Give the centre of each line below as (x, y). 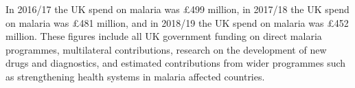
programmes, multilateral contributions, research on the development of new (166, 49)
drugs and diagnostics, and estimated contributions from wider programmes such (176, 63)
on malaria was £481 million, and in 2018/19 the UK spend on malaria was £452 (177, 22)
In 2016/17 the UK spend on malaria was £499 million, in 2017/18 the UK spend (177, 9)
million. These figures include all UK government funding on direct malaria (164, 36)
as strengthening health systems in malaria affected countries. (135, 76)
